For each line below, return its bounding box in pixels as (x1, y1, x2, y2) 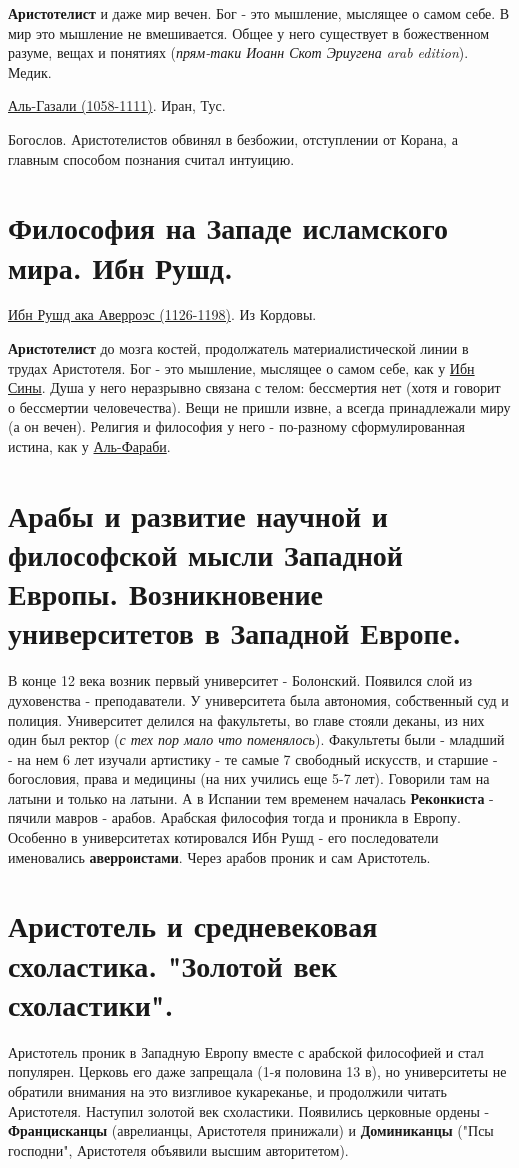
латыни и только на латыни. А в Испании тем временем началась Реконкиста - (8, 787, 494, 808)
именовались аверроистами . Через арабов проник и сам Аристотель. (8, 846, 431, 867)
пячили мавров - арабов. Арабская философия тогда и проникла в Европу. (8, 807, 461, 828)
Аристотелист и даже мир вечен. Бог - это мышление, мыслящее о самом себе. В (8, 3, 510, 23)
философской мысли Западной (8, 534, 403, 574)
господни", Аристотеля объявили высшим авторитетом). (8, 1139, 349, 1160)
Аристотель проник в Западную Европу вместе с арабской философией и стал (8, 1041, 484, 1062)
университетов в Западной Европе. (8, 612, 462, 653)
